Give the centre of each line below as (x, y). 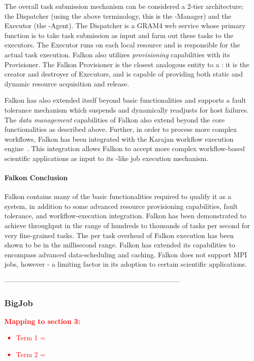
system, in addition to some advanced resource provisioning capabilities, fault (121, 206)
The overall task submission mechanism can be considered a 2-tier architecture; (124, 6)
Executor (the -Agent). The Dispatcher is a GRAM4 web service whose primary (125, 25)
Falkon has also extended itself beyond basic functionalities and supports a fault (125, 100)
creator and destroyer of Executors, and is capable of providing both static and (124, 74)
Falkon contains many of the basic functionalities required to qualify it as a (118, 196)
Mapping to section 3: (42, 321)
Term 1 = (31, 338)
